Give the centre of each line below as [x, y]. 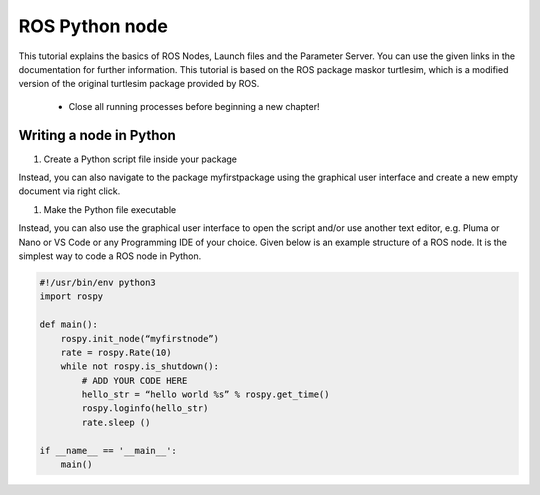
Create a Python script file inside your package [140, 159]
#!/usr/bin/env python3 [98, 282]
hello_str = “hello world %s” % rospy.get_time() [205, 394]
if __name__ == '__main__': [108, 450]
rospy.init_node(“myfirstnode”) [140, 338]
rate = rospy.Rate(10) [116, 352]
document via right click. [69, 191]
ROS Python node [93, 26]
